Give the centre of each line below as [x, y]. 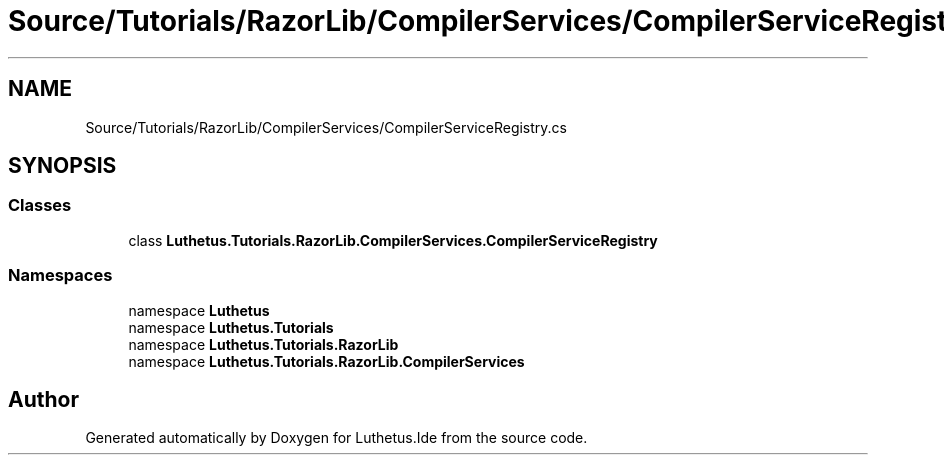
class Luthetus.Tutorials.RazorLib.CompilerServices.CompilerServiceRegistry [393, 240]
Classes [40, 205]
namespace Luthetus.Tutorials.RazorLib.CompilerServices [326, 361]
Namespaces [60, 275]
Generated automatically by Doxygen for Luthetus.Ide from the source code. [336, 438]
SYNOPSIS [62, 166]
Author [43, 399]
